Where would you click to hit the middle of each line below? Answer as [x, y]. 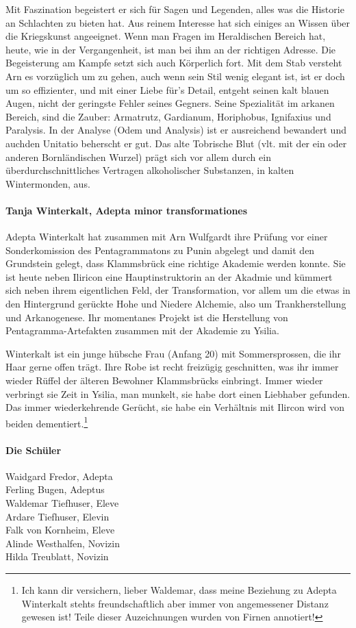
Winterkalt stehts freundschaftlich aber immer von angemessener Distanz [175, 603]
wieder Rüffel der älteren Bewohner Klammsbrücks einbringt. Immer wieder [164, 380]
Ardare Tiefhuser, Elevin [58, 516]
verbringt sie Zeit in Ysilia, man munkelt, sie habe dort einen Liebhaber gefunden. [178, 393]
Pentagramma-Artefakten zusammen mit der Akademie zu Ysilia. [142, 330]
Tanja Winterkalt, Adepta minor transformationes [127, 210]
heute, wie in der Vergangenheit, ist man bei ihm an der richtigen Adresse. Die [171, 49]
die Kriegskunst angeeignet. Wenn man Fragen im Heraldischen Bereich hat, [166, 36]
